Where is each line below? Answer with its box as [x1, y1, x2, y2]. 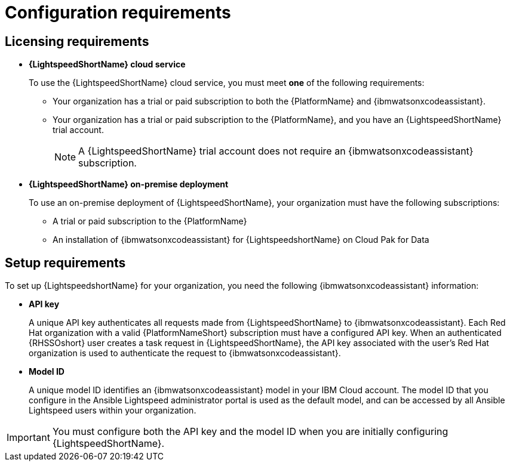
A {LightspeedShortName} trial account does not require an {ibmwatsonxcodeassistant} [78, 145, 474, 158]
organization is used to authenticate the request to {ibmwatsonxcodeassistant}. [29, 348, 341, 359]
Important [7, 431, 50, 444]
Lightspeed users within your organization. [29, 405, 196, 416]
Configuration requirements [5, 2, 231, 23]
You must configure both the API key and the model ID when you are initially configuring [52, 425, 448, 438]
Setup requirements [5, 255, 126, 270]
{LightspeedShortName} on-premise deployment [29, 179, 229, 190]
